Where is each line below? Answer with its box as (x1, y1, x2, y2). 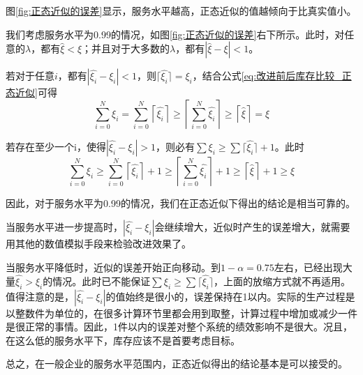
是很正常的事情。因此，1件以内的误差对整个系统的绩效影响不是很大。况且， (6, 319, 353, 334)
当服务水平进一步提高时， (6, 220, 123, 234)
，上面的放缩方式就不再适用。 (213, 273, 350, 288)
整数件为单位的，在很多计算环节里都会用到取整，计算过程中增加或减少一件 (15, 305, 357, 320)
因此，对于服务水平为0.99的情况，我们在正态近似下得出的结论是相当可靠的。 (6, 195, 355, 210)
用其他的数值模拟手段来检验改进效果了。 (6, 236, 191, 251)
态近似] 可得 (6, 85, 57, 100)
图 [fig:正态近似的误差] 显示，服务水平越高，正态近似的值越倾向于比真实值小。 (6, 3, 357, 17)
